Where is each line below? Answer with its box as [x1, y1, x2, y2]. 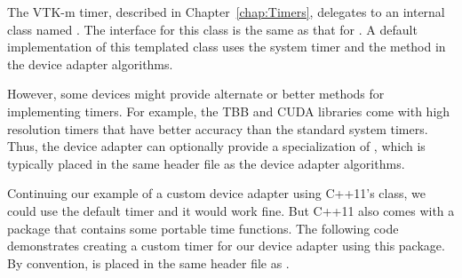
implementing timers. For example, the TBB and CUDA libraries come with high [7, 101, 450, 120]
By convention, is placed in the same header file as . [7, 253, 290, 272]
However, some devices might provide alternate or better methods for [7, 84, 385, 103]
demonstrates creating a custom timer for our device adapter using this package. [7, 236, 445, 255]
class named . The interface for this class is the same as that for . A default [7, 20, 418, 38]
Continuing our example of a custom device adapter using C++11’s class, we [7, 184, 426, 203]
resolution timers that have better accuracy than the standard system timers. [7, 119, 428, 138]
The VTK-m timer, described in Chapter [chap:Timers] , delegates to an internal [7, 3, 445, 20]
